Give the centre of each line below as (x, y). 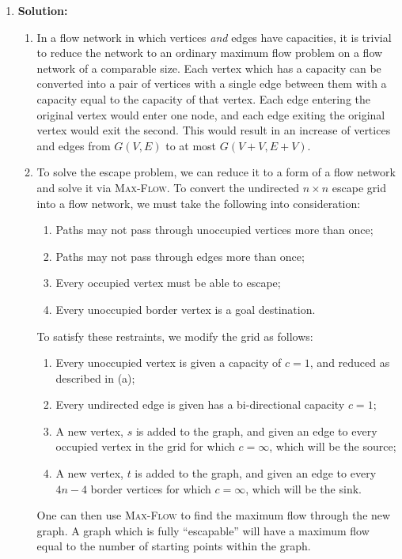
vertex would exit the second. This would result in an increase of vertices (214, 130)
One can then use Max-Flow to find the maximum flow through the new (214, 515)
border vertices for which (151, 488)
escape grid (359, 187)
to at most (191, 145)
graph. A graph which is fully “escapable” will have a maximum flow (203, 530)
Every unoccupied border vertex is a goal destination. (186, 309)
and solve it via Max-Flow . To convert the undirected (168, 187)
